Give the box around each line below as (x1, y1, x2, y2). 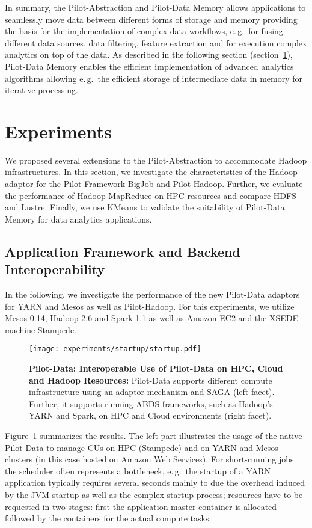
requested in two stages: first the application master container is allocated (5, 500, 277, 512)
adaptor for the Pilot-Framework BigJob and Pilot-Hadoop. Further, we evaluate (5, 177, 303, 190)
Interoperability (5, 260, 105, 278)
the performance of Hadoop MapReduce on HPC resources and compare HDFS (5, 189, 296, 201)
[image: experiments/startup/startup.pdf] (29, 345, 201, 354)
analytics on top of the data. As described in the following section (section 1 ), (5, 48, 293, 61)
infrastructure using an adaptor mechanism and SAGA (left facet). (29, 385, 275, 398)
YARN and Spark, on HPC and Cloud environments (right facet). (29, 409, 272, 422)
